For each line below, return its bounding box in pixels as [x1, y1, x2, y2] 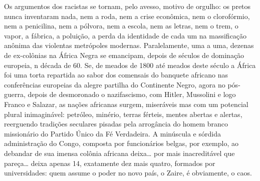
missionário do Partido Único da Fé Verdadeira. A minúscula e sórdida [4, 128, 221, 138]
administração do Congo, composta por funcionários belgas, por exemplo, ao [4, 138, 238, 148]
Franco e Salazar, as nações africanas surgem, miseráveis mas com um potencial [4, 98, 248, 109]
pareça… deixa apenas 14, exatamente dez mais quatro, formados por [4, 157, 215, 168]
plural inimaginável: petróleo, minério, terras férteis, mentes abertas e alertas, [4, 108, 242, 119]
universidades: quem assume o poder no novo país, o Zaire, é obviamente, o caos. [4, 167, 252, 178]
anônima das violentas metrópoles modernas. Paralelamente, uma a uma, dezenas [4, 40, 254, 50]
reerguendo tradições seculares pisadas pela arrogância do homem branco [4, 118, 228, 129]
